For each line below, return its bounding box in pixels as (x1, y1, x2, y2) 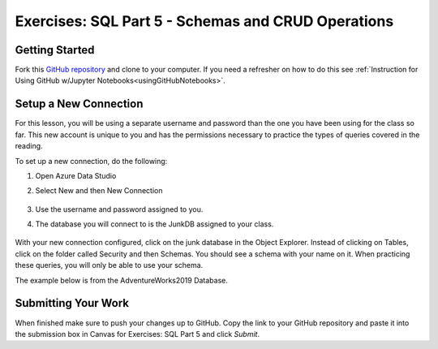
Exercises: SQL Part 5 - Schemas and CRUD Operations (15, 12, 394, 30)
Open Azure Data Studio (35, 170, 117, 180)
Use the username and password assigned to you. (35, 204, 204, 214)
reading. (15, 141, 44, 151)
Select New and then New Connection (35, 186, 163, 196)
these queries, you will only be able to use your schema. (15, 261, 204, 270)
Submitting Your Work (15, 296, 130, 310)
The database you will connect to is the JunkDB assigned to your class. (35, 219, 274, 229)
